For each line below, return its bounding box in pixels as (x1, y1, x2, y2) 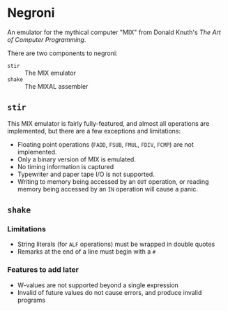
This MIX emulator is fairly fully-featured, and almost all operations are (7, 119, 210, 127)
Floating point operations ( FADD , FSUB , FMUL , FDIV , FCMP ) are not (17, 140, 194, 148)
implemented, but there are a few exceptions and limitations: (7, 126, 181, 135)
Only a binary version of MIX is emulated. (17, 155, 136, 164)
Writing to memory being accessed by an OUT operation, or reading (17, 177, 209, 186)
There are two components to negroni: (7, 49, 118, 57)
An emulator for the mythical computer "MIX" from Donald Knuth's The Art (7, 28, 221, 36)
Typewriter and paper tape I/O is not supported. (17, 170, 155, 178)
